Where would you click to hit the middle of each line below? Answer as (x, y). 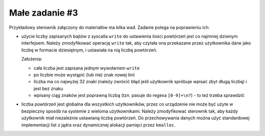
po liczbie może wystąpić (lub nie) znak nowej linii (84, 75)
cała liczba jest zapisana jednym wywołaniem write (87, 68)
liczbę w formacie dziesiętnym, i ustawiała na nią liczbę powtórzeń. (89, 50)
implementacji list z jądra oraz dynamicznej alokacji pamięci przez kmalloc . (98, 125)
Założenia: (32, 59)
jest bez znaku (48, 89)
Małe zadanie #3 (44, 13)
